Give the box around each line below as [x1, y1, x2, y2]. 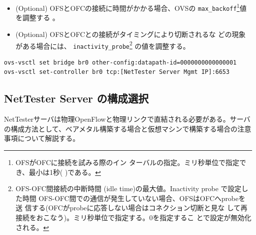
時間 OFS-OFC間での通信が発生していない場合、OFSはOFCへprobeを [22, 193, 246, 203]
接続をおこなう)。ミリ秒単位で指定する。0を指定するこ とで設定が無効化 [15, 212, 252, 222]
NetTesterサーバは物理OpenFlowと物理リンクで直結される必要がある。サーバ [4, 114, 251, 124]
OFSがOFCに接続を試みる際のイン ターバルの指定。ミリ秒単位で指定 [15, 157, 239, 167]
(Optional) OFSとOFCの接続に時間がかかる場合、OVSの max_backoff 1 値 [15, 1, 247, 13]
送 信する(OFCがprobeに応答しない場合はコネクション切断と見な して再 [15, 202, 248, 213]
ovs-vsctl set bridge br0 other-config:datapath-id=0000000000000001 [4, 59, 237, 66]
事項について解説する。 [4, 133, 80, 143]
